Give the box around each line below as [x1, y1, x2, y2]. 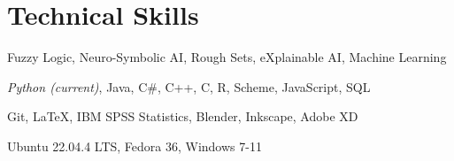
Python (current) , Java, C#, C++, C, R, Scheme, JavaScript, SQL [7, 77, 371, 96]
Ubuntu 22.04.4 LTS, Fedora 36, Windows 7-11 [7, 136, 262, 155]
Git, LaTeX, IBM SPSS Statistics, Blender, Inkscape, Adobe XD [7, 107, 358, 126]
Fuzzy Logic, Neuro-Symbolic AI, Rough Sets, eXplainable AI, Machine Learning [7, 48, 447, 66]
